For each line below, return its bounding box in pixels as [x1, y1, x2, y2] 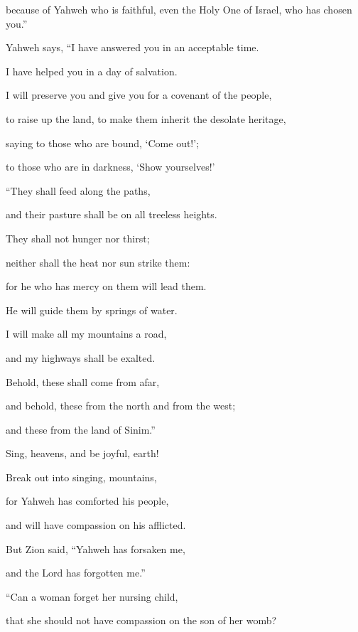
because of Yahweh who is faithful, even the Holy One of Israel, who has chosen [6, 2, 352, 16]
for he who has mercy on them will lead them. [6, 279, 207, 294]
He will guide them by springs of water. [6, 302, 178, 317]
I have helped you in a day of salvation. [6, 63, 178, 78]
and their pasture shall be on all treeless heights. [6, 207, 217, 222]
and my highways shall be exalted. [6, 350, 156, 365]
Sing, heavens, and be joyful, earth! [6, 446, 159, 461]
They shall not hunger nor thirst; [6, 230, 150, 245]
